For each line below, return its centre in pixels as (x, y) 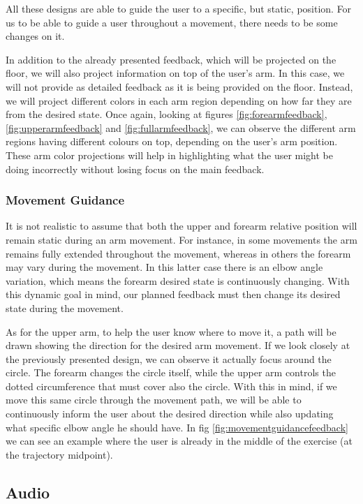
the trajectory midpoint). (59, 454)
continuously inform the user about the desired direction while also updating (170, 414)
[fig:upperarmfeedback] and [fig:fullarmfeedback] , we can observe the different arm (181, 127)
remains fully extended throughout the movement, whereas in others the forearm (178, 253)
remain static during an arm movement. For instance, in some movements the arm (181, 239)
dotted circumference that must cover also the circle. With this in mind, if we (171, 386)
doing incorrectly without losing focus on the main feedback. (135, 169)
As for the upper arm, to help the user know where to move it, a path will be (171, 331)
